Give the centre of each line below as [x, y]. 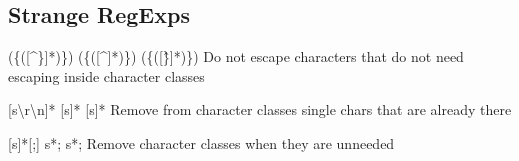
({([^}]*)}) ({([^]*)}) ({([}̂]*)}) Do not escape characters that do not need [236, 56]
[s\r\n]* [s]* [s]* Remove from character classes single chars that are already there [260, 109]
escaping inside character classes [106, 75]
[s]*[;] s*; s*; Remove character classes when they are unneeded [201, 142]
